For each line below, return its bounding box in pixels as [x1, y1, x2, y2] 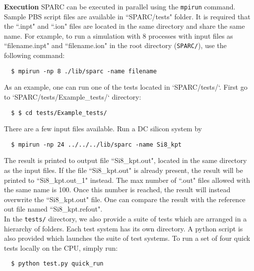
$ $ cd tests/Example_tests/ [11, 109, 107, 116]
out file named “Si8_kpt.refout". [4, 204, 103, 214]
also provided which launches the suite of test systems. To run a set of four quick [4, 233, 251, 243]
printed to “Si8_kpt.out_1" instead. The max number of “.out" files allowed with [4, 174, 251, 185]
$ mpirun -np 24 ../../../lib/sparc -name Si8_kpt [11, 141, 182, 148]
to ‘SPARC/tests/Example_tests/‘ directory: [4, 91, 141, 102]
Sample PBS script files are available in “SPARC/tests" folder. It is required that [4, 11, 251, 21]
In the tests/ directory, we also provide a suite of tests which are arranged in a [4, 214, 247, 223]
